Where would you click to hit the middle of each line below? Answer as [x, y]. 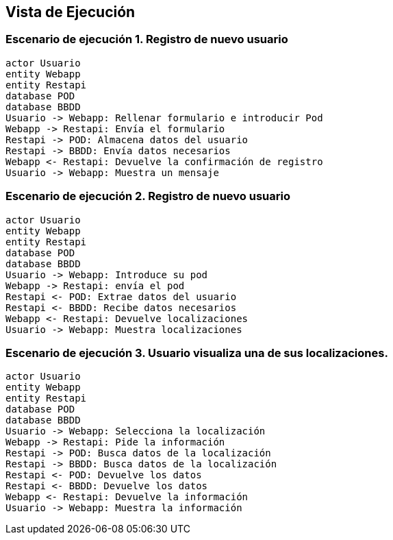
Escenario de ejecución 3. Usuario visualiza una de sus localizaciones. [197, 353]
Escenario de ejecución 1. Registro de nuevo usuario [147, 39]
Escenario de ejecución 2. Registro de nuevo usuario [148, 196]
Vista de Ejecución [71, 12]
